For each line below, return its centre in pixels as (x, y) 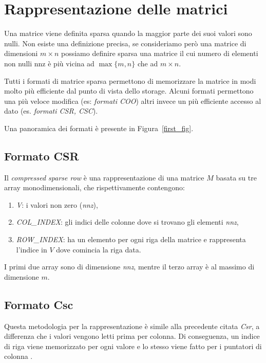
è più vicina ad (71, 63)
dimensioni (21, 53)
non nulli (18, 63)
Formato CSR (42, 156)
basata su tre (236, 177)
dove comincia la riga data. (99, 249)
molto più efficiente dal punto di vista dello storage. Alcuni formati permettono (129, 91)
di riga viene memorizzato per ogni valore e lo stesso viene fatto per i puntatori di (133, 346)
